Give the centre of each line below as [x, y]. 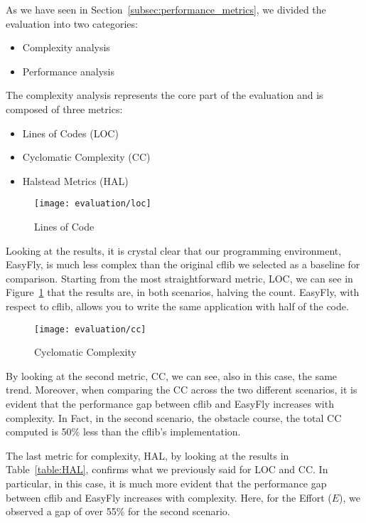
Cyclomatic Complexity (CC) [86, 157]
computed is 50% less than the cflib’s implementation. [123, 432]
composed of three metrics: [64, 109]
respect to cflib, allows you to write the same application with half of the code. [177, 306]
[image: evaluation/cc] [90, 329]
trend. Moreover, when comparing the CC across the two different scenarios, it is [182, 390]
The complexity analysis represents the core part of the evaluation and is [165, 95]
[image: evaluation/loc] [93, 204]
